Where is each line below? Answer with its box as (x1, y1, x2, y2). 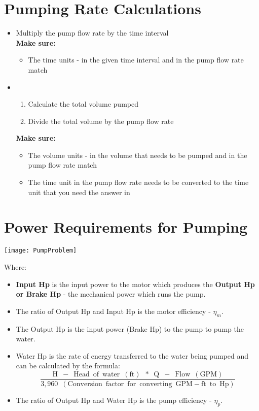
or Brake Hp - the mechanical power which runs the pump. (16, 289, 206, 299)
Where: (4, 262, 26, 272)
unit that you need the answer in (28, 186, 130, 197)
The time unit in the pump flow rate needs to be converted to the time (28, 177, 249, 187)
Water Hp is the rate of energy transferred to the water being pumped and (16, 350, 248, 361)
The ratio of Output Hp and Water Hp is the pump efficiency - (16, 395, 212, 405)
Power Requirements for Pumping (4, 216, 248, 237)
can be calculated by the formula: (16, 360, 120, 371)
